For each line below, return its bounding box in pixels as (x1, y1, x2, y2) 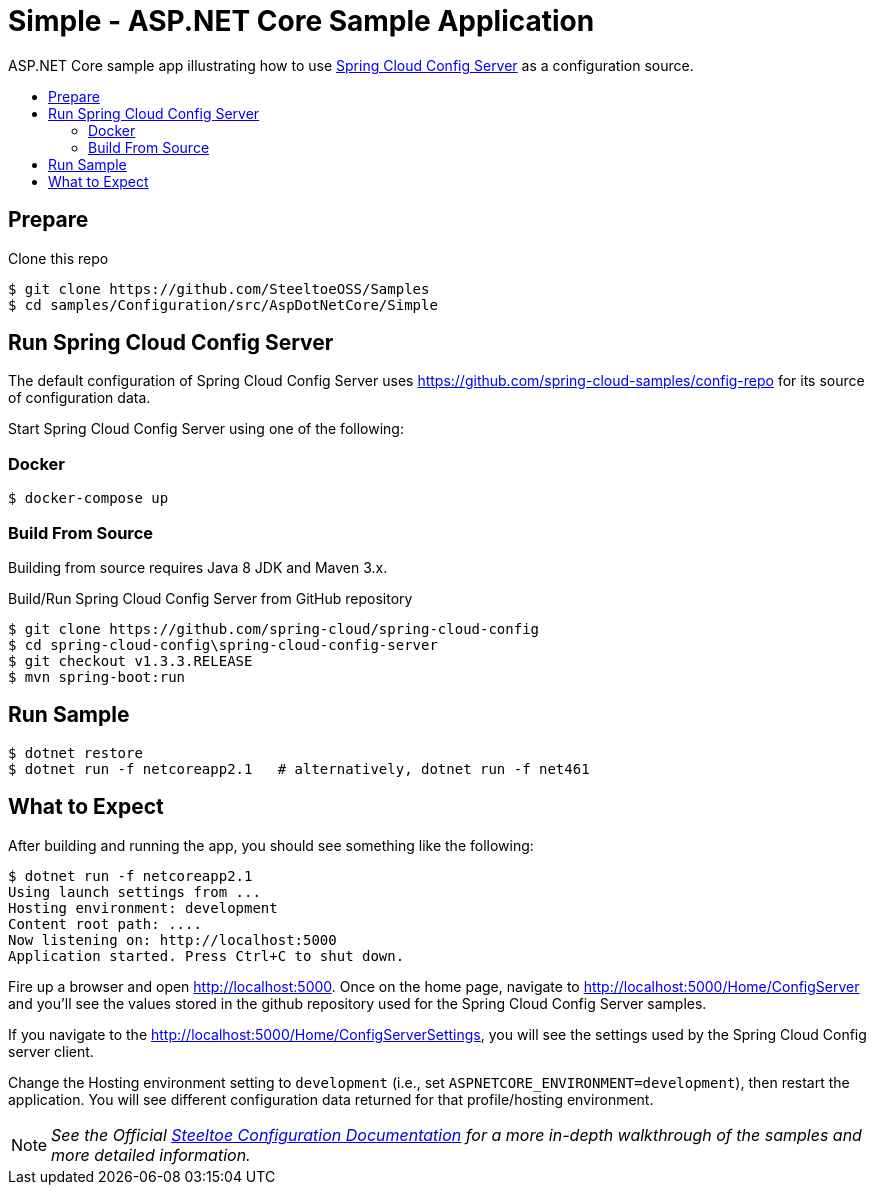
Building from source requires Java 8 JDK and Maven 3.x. (8, 558, 388, 576)
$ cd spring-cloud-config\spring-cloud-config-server (8, 636, 438, 653)
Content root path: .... (8, 915, 202, 932)
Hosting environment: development (8, 899, 278, 916)
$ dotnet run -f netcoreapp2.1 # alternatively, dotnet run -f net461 (8, 760, 590, 777)
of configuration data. (8, 389, 151, 407)
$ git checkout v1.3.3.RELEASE (8, 652, 253, 669)
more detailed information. (51, 1144, 251, 1165)
